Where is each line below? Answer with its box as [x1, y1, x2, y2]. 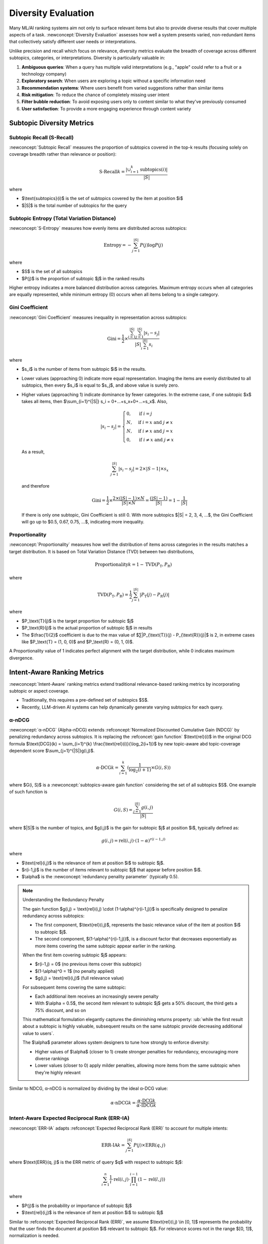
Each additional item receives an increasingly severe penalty [35, 993, 159, 999]
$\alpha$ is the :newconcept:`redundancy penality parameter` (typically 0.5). [21, 874, 179, 880]
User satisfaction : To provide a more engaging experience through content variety [21, 105, 191, 111]
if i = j [139, 411, 152, 416]
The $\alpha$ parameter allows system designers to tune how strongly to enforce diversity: [22, 1039, 209, 1045]
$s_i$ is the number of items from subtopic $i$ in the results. [21, 366, 146, 372]
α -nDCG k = [110, 1100, 136, 1106]
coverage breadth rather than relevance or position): [9, 151, 117, 157]
